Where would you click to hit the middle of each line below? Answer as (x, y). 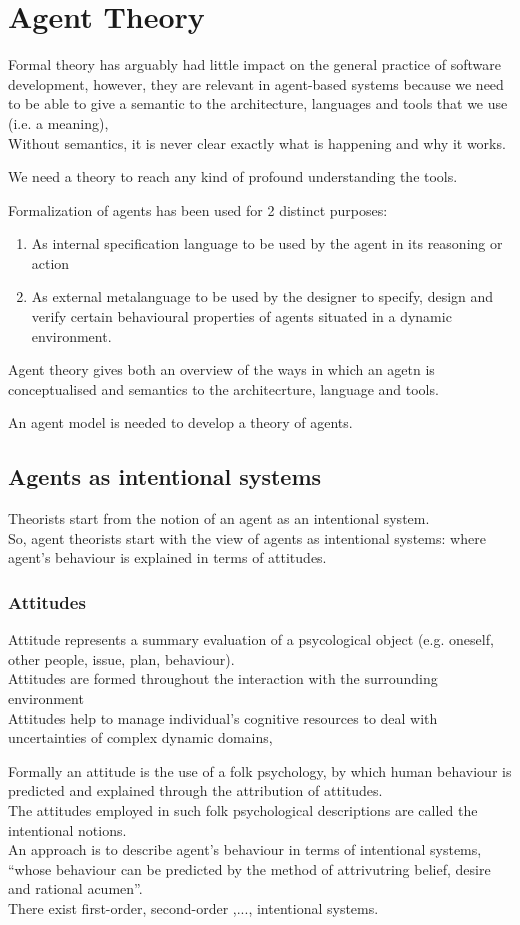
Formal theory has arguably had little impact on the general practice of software (254, 64)
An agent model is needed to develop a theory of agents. (180, 422)
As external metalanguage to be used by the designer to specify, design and (262, 296)
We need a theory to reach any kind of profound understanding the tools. (233, 176)
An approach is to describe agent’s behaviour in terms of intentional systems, (245, 849)
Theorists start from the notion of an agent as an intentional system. (219, 518)
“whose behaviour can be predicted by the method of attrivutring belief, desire (249, 868)
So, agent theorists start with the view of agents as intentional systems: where (247, 537)
